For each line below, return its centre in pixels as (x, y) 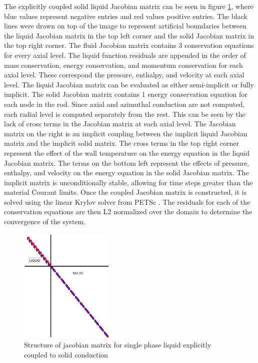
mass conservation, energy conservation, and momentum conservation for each (123, 65)
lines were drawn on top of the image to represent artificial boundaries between (125, 26)
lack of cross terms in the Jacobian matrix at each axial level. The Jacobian (120, 124)
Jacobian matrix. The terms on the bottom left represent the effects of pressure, (126, 163)
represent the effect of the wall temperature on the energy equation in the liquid (127, 153)
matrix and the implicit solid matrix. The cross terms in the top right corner (121, 143)
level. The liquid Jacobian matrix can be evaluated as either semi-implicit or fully (129, 84)
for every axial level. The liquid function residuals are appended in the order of (125, 55)
